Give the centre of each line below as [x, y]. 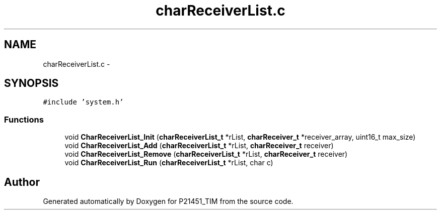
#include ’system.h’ [83, 102]
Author [22, 182]
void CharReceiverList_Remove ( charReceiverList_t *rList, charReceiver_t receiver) [206, 154]
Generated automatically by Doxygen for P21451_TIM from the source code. [168, 201]
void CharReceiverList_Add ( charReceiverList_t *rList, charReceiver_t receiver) [199, 146]
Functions [24, 119]
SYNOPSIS [31, 83]
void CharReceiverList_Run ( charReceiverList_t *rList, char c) [169, 163]
